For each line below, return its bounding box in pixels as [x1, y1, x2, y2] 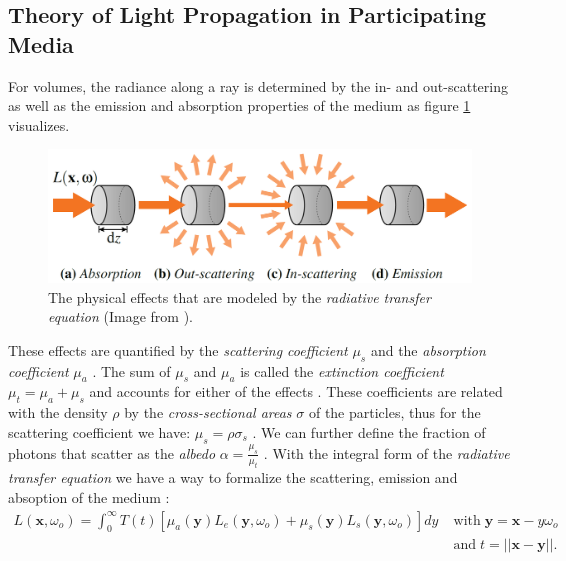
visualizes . [8, 114, 70, 135]
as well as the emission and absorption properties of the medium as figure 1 [8, 95, 471, 116]
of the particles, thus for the [308, 402, 481, 423]
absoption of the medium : [8, 487, 170, 508]
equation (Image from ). [48, 306, 193, 327]
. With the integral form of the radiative [263, 442, 510, 463]
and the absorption [370, 339, 486, 360]
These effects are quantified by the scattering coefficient [8, 339, 348, 360]
